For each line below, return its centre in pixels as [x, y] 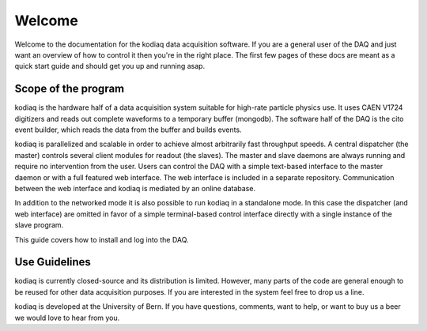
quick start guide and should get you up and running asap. [110, 66]
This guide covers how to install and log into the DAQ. [102, 239]
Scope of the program [70, 89]
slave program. [39, 225]
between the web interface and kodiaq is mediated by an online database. [135, 188]
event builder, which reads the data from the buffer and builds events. [128, 130]
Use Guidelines [53, 262]
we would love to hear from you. [67, 318]
